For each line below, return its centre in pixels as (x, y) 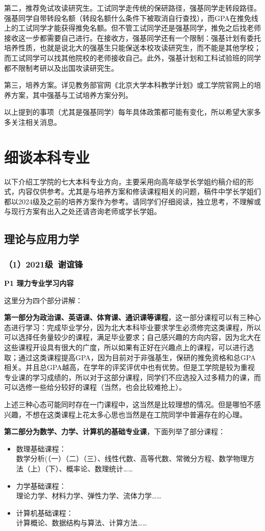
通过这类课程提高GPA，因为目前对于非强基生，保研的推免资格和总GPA (137, 357)
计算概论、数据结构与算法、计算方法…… (82, 523)
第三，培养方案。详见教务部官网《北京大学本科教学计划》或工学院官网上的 (129, 85)
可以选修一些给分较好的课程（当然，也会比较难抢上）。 (95, 387)
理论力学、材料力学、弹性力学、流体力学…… (89, 496)
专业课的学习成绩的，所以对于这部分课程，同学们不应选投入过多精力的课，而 (132, 377)
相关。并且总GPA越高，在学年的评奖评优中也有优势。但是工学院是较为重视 (129, 367)
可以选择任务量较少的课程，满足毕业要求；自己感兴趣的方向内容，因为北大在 (132, 337)
